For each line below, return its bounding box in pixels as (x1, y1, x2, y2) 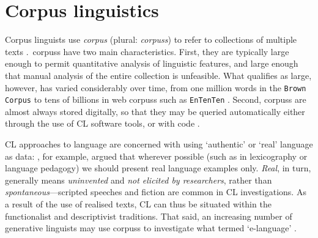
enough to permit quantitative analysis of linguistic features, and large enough (5, 57, 298, 70)
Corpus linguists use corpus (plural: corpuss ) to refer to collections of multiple (5, 33, 297, 46)
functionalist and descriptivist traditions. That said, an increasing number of (5, 209, 292, 222)
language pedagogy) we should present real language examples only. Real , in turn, (5, 162, 311, 174)
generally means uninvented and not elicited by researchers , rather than (5, 173, 272, 186)
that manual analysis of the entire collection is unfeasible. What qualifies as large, (5, 69, 312, 81)
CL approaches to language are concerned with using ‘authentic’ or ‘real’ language (5, 138, 313, 150)
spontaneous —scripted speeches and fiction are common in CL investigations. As (5, 185, 306, 198)
